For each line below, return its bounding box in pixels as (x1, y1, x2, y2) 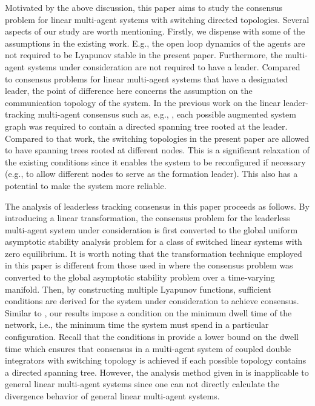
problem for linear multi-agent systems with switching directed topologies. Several (5, 13, 310, 25)
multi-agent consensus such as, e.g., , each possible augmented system (38, 108, 296, 121)
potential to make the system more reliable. (5, 179, 167, 191)
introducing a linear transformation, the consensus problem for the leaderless (5, 211, 290, 224)
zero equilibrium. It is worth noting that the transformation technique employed (5, 247, 302, 259)
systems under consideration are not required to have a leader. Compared (27, 60, 300, 73)
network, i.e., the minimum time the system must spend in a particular (5, 318, 269, 331)
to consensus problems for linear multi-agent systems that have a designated (5, 72, 288, 85)
